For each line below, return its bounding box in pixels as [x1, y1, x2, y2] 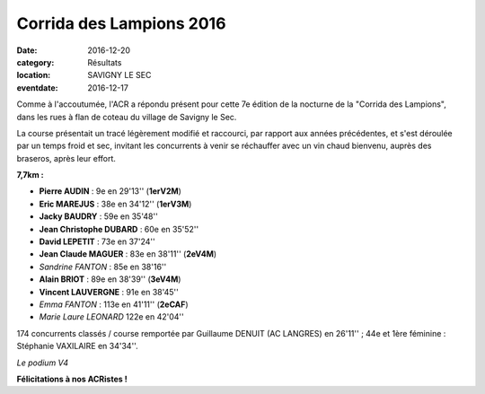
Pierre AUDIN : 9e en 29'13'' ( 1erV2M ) [39, 186, 181, 197]
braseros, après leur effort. [16, 153, 117, 163]
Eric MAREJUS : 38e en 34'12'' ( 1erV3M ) [39, 198, 192, 209]
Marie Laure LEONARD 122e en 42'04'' [39, 311, 184, 322]
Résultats [87, 57, 122, 67]
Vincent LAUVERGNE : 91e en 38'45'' [39, 286, 180, 297]
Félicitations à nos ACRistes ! [16, 373, 128, 384]
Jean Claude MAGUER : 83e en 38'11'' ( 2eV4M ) [39, 249, 217, 259]
